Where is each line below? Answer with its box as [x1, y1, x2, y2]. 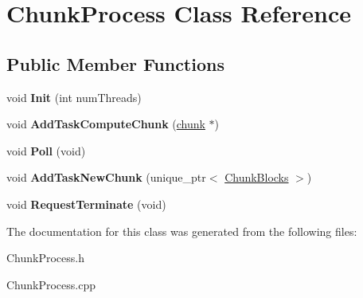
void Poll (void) [6, 142, 86, 159]
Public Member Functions [6, 51, 224, 76]
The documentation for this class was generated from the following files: [6, 222, 357, 239]
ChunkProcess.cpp [6, 276, 96, 292]
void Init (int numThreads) [6, 88, 142, 105]
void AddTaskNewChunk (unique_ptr [6, 169, 206, 186]
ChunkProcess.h [6, 249, 85, 266]
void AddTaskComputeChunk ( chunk [6, 116, 205, 132]
